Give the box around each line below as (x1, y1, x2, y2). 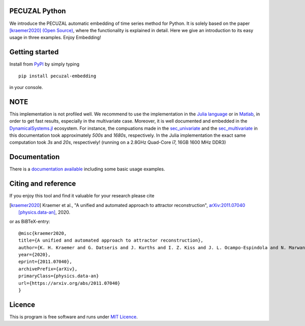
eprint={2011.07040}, (18, 259, 72, 264)
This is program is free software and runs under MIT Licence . (9, 313, 138, 320)
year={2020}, (18, 252, 51, 257)
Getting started (9, 48, 59, 56)
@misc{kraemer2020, (18, 230, 67, 236)
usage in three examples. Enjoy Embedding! (9, 35, 101, 41)
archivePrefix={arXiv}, (18, 266, 78, 272)
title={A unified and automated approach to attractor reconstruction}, (18, 238, 203, 244)
